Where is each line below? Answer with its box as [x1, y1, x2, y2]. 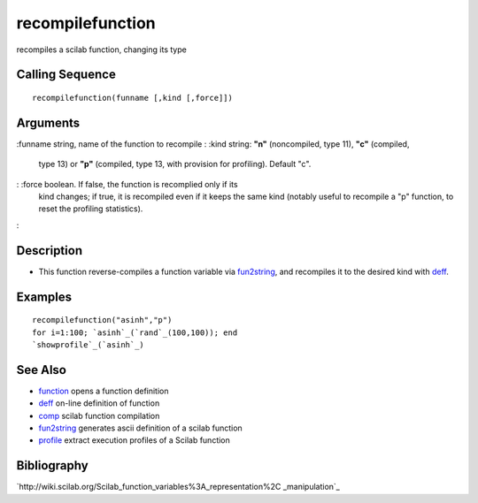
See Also [16, 362, 66, 377]
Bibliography [16, 458, 89, 473]
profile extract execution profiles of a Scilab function [38, 435, 230, 446]
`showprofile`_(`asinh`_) [32, 339, 145, 349]
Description [16, 243, 83, 258]
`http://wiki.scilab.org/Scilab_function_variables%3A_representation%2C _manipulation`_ [16, 482, 340, 492]
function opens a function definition [38, 385, 169, 396]
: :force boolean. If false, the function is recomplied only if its [16, 179, 238, 189]
